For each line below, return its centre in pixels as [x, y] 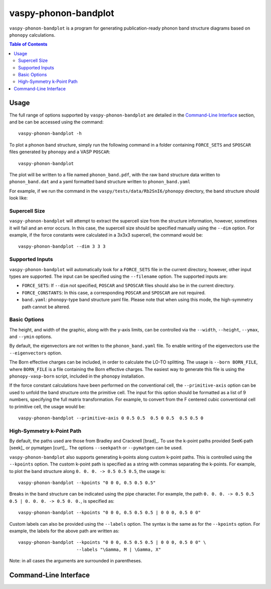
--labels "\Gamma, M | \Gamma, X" [119, 549]
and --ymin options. [31, 337]
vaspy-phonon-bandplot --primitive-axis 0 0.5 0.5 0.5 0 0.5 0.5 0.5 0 [111, 418]
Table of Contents [28, 44]
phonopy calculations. [32, 35]
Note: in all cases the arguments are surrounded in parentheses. [76, 561]
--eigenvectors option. [36, 353]
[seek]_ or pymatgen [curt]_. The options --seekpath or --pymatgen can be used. [96, 448]
